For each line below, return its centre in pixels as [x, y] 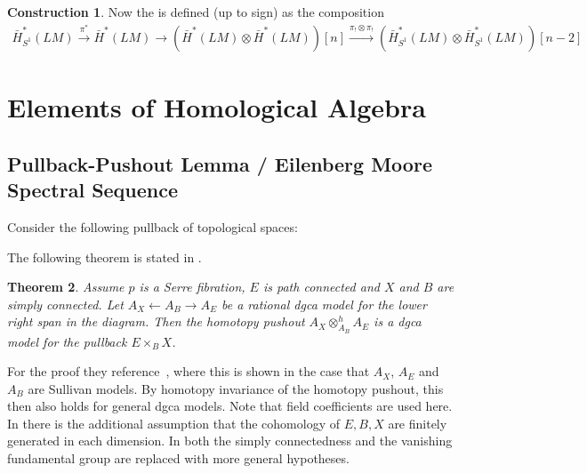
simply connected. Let [65, 304]
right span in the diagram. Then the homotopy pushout [156, 321]
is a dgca [398, 321]
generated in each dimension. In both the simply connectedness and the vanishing [230, 441]
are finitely [418, 423]
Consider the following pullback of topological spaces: [153, 226]
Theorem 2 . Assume [66, 287]
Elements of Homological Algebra [217, 107]
